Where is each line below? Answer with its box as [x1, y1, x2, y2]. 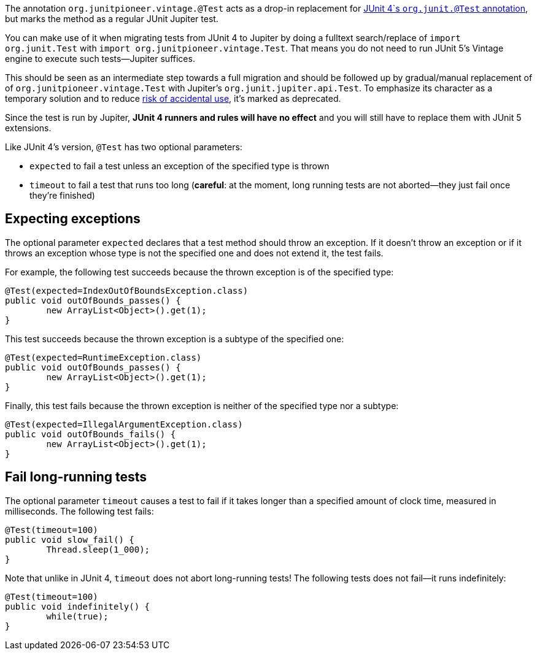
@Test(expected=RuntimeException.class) [5, 352, 202, 362]
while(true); [46, 611, 109, 621]
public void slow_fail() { [5, 534, 134, 545]
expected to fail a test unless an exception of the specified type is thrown [29, 161, 330, 171]
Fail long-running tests [5, 469, 147, 485]
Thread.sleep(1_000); [46, 544, 150, 554]
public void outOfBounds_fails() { [5, 429, 176, 439]
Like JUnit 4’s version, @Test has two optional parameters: [5, 142, 242, 152]
